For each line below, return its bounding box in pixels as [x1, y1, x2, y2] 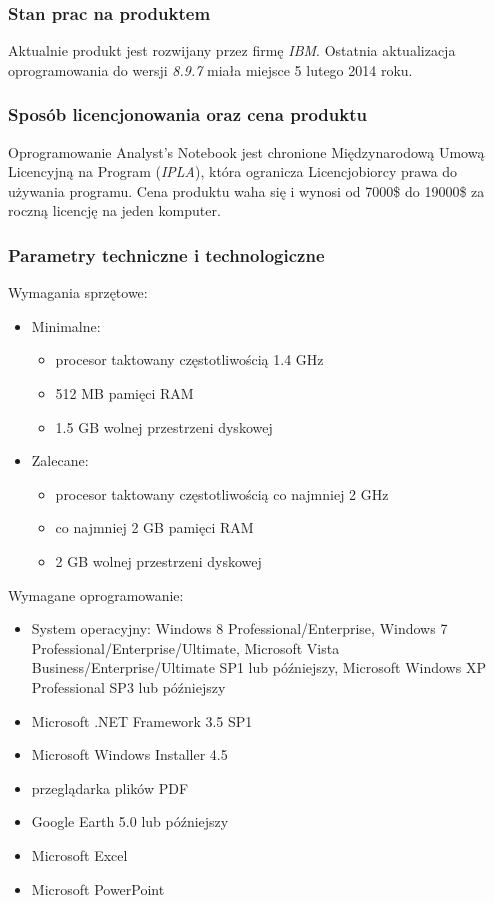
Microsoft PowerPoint [31, 878, 165, 899]
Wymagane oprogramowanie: [8, 584, 184, 605]
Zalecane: [31, 450, 89, 471]
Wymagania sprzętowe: [8, 282, 148, 303]
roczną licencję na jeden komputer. [8, 200, 221, 221]
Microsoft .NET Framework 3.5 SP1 [31, 710, 253, 731]
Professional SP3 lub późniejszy [31, 676, 226, 697]
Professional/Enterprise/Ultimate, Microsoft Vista [31, 637, 340, 658]
